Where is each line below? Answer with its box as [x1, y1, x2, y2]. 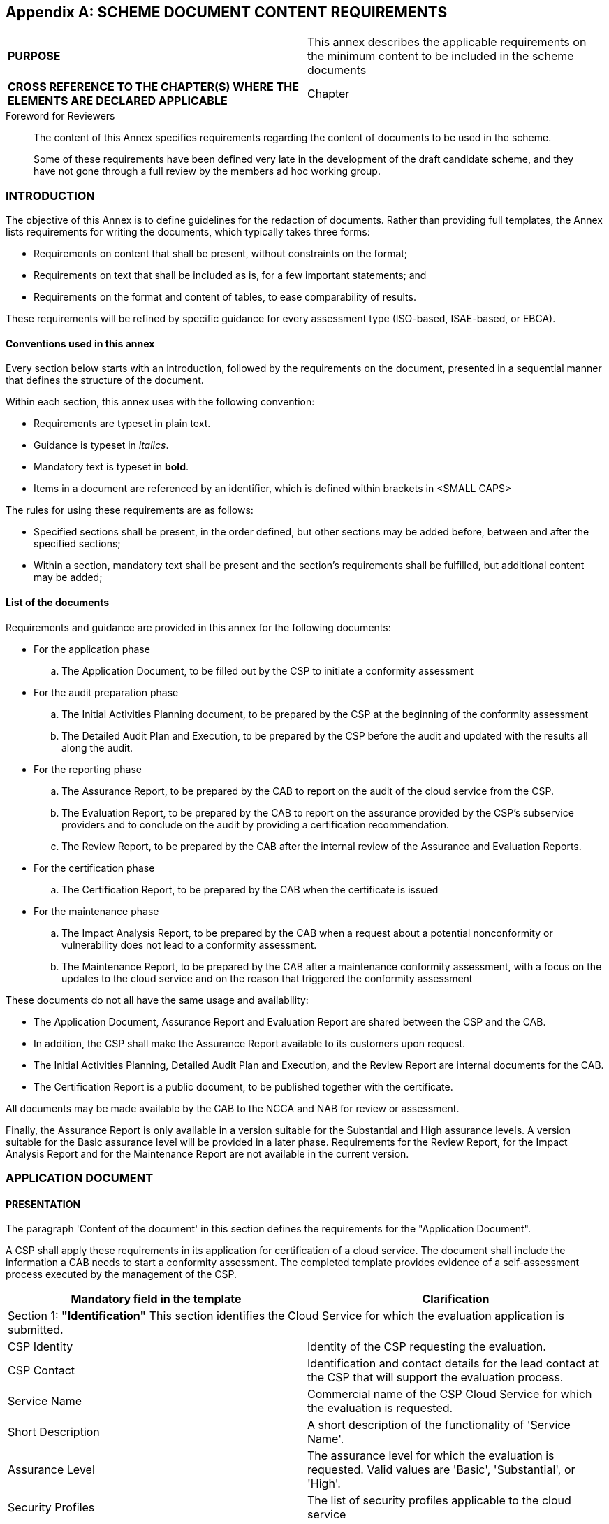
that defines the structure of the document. [6, 374, 204, 387]
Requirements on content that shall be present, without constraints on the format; [34, 247, 408, 260]
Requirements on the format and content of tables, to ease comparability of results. [34, 291, 416, 303]
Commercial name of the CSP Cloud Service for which [307, 1387, 592, 1402]
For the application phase [34, 642, 150, 655]
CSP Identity [8, 1339, 73, 1354]
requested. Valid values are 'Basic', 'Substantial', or [307, 1462, 575, 1477]
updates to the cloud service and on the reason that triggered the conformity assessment [61, 972, 473, 984]
